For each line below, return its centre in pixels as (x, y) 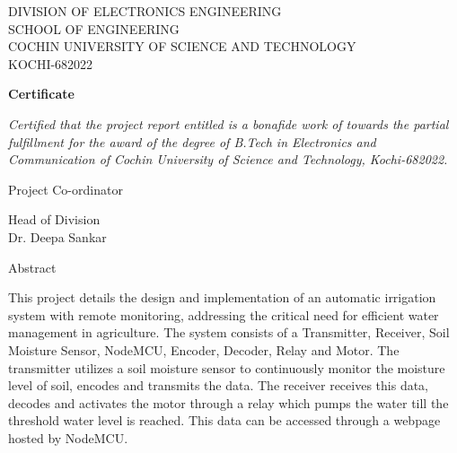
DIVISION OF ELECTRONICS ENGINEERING (145, 11)
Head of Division (54, 219)
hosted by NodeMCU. (68, 437)
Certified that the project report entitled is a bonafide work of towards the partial (228, 123)
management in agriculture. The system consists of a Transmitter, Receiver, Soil (229, 332)
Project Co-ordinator (66, 189)
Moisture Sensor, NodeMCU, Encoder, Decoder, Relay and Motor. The (204, 349)
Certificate (41, 94)
